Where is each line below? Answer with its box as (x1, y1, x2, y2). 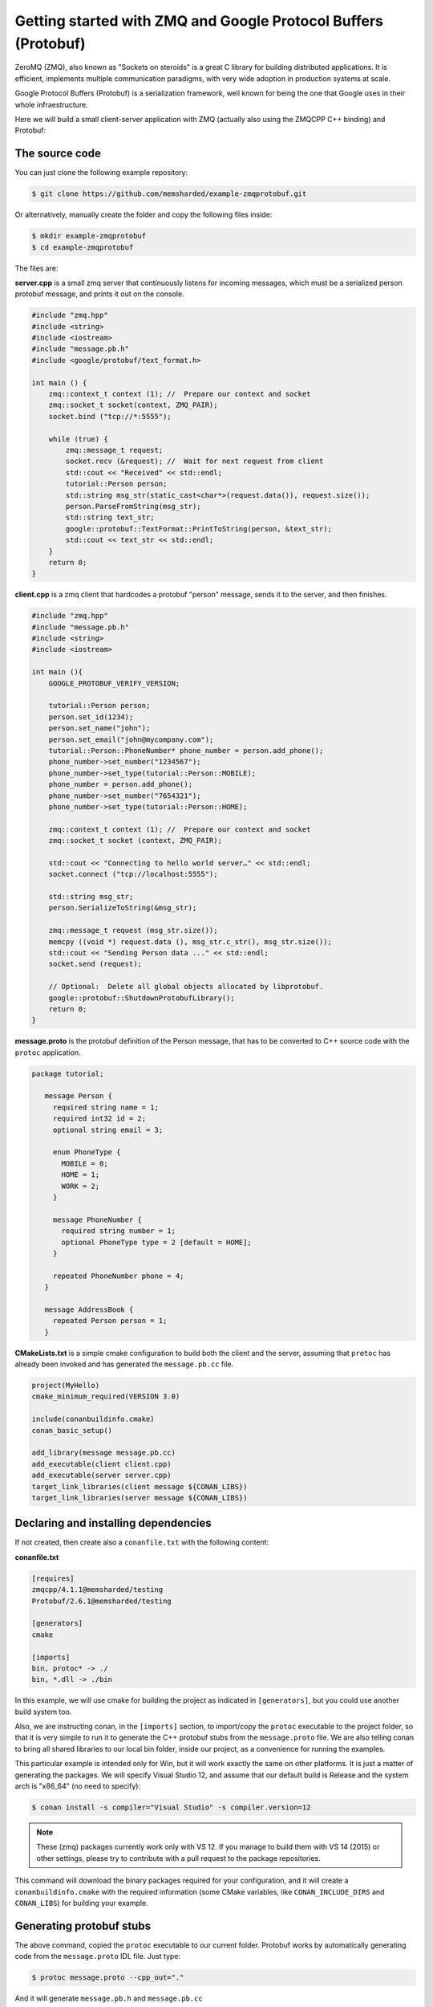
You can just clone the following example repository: (14, 168, 188, 177)
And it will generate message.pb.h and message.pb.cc (14, 1993, 204, 2003)
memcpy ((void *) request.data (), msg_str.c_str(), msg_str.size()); (48, 937, 333, 947)
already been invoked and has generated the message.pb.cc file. (14, 1359, 234, 1369)
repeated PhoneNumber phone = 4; (52, 1271, 184, 1280)
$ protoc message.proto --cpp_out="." (31, 1973, 184, 1982)
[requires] (31, 1573, 75, 1583)
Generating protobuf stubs (14, 1919, 152, 1932)
